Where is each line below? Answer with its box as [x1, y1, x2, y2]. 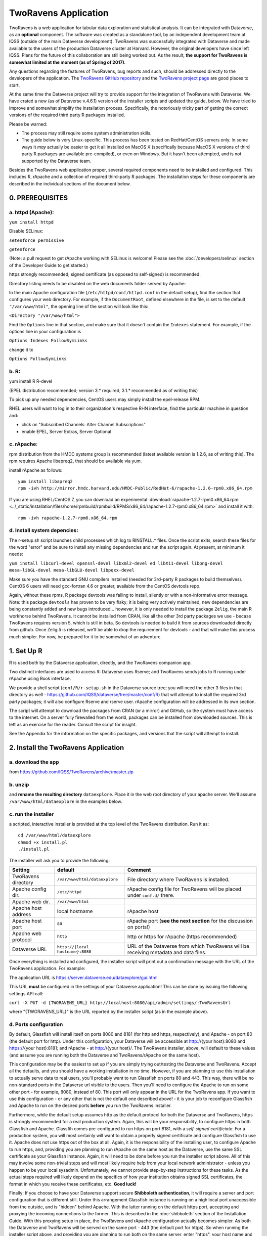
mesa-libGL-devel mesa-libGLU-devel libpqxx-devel [9, 568, 134, 573]
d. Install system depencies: [9, 527, 79, 534]
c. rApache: [9, 441, 38, 447]
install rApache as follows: [9, 467, 63, 473]
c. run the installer [9, 811, 54, 818]
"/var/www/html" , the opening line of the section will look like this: [9, 303, 148, 309]
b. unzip [9, 781, 29, 788]
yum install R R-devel [9, 378, 52, 384]
